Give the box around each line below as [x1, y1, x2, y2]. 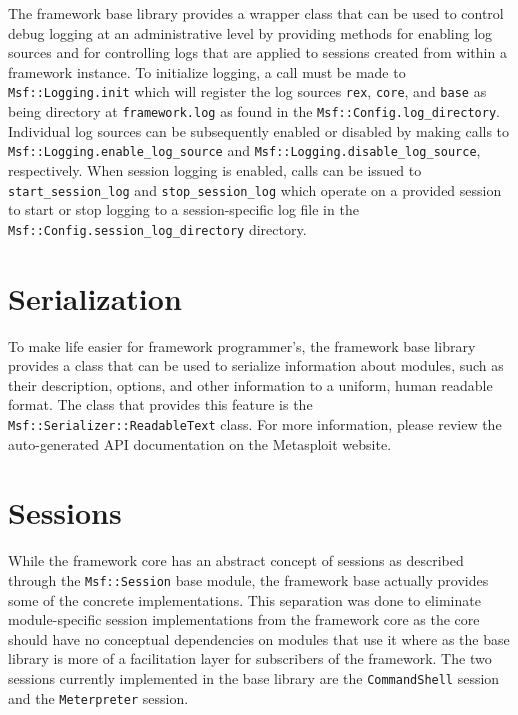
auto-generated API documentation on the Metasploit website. [8, 433, 392, 454]
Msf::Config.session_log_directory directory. [8, 218, 307, 239]
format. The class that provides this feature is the [8, 394, 313, 415]
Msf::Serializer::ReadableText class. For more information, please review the [8, 413, 502, 434]
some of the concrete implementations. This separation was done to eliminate [8, 589, 481, 610]
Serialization [8, 277, 182, 318]
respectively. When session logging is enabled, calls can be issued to [8, 159, 422, 180]
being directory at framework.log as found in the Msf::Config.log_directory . [8, 101, 500, 122]
